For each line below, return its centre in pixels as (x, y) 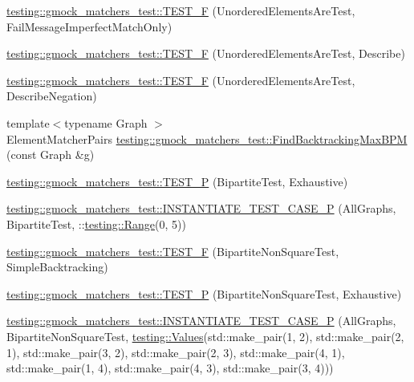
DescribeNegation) (52, 96)
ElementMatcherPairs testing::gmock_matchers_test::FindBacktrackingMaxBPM (207, 138)
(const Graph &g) (51, 154)
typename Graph (106, 122)
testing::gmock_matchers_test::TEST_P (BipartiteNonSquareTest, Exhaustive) (204, 293)
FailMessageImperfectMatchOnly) (89, 26)
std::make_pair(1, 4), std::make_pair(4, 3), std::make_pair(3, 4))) (170, 368)
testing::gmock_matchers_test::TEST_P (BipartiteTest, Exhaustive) (177, 181)
